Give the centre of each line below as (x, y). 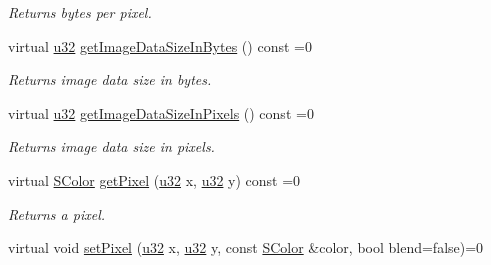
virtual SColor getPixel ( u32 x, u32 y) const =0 (154, 179)
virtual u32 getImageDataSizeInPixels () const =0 (161, 112)
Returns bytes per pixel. (80, 12)
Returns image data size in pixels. (111, 146)
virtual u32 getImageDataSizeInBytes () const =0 (160, 45)
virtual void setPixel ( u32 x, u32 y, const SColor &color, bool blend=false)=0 (246, 247)
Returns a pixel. (57, 213)
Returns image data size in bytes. (110, 79)
